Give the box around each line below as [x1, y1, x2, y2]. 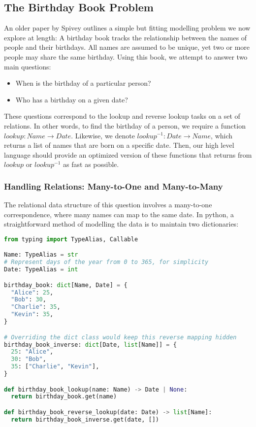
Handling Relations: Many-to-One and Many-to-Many [4, 180, 223, 192]
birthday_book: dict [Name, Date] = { [4, 281, 128, 289]
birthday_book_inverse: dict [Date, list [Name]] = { [4, 341, 177, 348]
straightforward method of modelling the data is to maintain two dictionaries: [4, 219, 239, 229]
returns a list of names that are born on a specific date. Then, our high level [4, 140, 234, 150]
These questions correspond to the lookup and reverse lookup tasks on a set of [4, 111, 240, 121]
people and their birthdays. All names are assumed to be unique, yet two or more [4, 42, 250, 52]
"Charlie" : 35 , [11, 303, 61, 311]
